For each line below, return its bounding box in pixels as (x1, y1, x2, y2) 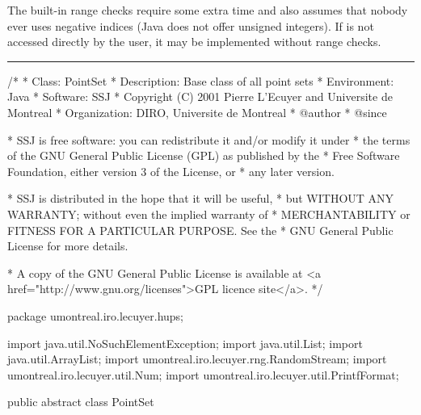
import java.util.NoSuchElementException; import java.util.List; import (7, 334, 363, 351)
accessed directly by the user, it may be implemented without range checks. (7, 33, 381, 50)
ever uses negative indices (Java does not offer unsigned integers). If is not (7, 17, 374, 34)
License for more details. (7, 237, 128, 254)
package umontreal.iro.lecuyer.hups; (7, 307, 183, 324)
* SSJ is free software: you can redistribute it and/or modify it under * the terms (7, 131, 410, 148)
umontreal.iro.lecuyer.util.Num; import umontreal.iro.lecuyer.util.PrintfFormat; (7, 366, 399, 383)
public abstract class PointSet (7, 393, 154, 410)
